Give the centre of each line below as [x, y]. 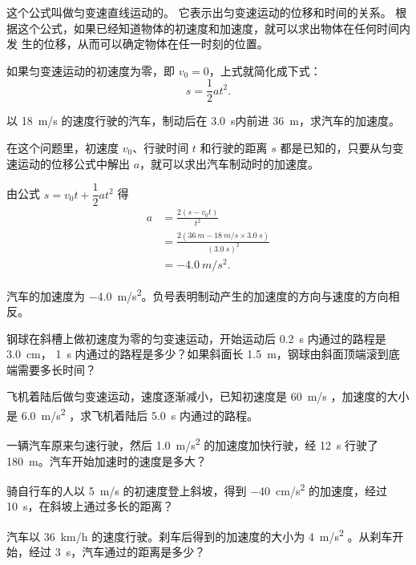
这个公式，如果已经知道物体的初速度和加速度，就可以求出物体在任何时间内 [214, 28]
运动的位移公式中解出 [73, 163]
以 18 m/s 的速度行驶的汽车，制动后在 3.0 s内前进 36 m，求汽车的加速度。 [203, 121]
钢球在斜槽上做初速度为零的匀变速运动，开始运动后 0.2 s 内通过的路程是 [196, 338]
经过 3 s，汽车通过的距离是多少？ [117, 552]
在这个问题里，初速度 [63, 148]
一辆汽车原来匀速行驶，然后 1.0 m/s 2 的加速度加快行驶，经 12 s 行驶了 [193, 444]
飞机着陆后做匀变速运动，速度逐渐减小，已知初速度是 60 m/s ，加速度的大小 [208, 396]
